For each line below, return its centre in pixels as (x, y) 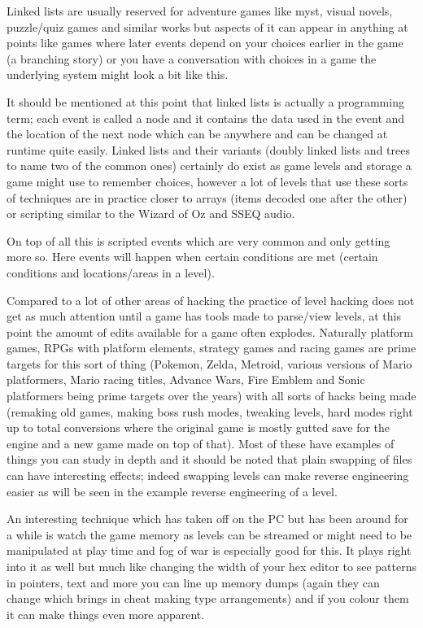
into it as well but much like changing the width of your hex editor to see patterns (211, 566)
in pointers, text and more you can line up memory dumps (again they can (193, 582)
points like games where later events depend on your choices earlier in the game (205, 43)
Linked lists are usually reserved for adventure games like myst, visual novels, (200, 11)
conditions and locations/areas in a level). (111, 272)
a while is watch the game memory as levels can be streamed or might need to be (209, 534)
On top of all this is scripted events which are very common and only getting (198, 240)
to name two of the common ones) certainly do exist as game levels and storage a (209, 166)
